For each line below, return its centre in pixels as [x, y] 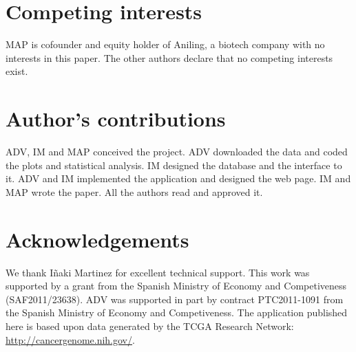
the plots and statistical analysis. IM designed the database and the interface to [174, 165]
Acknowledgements [97, 239]
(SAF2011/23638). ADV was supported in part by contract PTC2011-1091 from [175, 299]
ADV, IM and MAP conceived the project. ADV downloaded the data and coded [177, 152]
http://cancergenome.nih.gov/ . [70, 339]
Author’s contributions [116, 119]
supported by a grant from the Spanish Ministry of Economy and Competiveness [176, 286]
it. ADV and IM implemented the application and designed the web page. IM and [178, 178]
